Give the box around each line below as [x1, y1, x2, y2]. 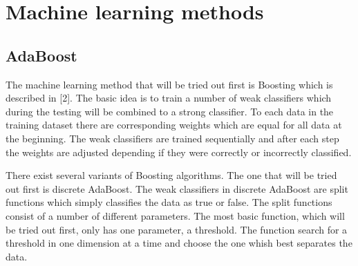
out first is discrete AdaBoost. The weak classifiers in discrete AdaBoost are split [6, 181, 348, 196]
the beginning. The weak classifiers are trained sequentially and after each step [6, 131, 339, 145]
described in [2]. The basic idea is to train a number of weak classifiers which [6, 91, 332, 105]
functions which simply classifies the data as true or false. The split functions [6, 195, 332, 209]
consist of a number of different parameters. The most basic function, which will [6, 208, 345, 222]
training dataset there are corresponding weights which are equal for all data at [6, 117, 342, 132]
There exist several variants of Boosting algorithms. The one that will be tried [6, 168, 337, 182]
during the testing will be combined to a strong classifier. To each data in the [6, 104, 334, 118]
